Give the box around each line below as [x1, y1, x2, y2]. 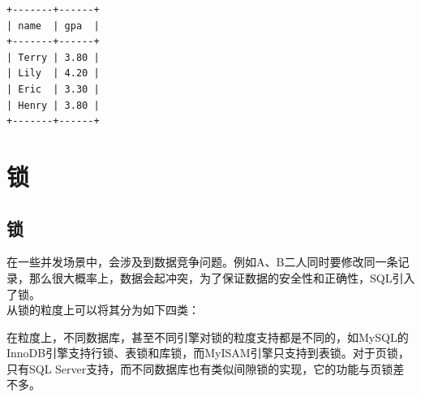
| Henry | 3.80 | [6, 99, 100, 111]
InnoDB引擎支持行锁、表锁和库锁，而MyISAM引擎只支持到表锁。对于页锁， [6, 344, 410, 361]
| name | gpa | [6, 19, 100, 32]
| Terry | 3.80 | [6, 51, 100, 63]
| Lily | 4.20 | [6, 67, 100, 80]
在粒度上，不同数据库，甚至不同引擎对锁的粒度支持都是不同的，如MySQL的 [6, 328, 409, 345]
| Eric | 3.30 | [6, 83, 100, 95]
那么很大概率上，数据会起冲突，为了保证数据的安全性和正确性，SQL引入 [28, 269, 415, 286]
